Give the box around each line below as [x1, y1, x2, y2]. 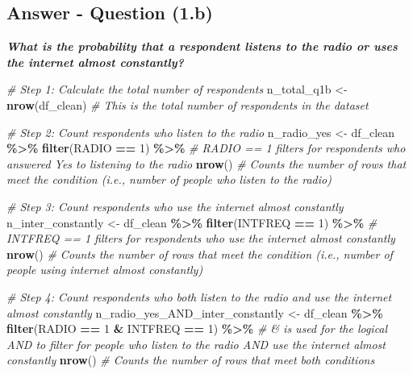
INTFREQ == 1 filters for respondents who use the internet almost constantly [6, 230, 395, 247]
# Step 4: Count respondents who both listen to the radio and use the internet [6, 288, 392, 305]
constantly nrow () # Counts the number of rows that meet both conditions [6, 351, 375, 368]
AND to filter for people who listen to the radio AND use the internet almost [6, 335, 386, 352]
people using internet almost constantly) [6, 261, 203, 278]
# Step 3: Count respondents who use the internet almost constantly [6, 197, 344, 214]
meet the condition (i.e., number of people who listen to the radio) [6, 171, 332, 188]
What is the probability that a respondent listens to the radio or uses [6, 38, 398, 55]
